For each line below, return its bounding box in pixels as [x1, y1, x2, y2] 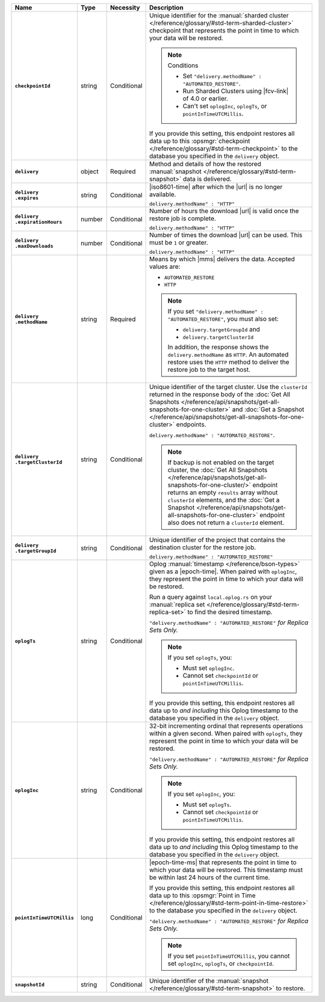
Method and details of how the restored [149, 160, 262, 168]
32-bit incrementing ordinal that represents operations [149, 722, 303, 730]
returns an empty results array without [167, 488, 278, 496]
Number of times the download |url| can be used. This [149, 231, 303, 239]
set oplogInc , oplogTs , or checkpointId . [167, 959, 274, 968]
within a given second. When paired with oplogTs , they [149, 730, 303, 737]
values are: [149, 262, 181, 271]
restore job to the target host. [167, 366, 251, 373]
